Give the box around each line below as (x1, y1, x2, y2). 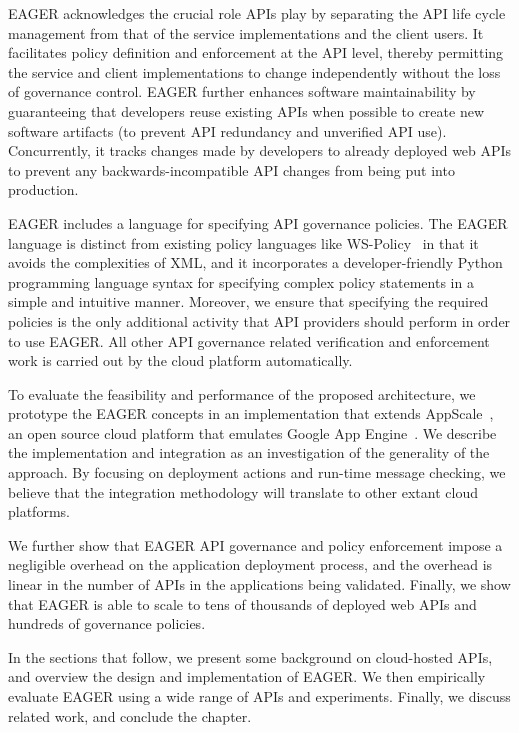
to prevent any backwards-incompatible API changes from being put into (8, 159, 455, 180)
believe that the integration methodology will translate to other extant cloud (8, 481, 478, 502)
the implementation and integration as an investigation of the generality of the (8, 442, 490, 463)
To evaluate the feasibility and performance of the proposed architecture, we (8, 383, 476, 404)
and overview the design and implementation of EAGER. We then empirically (8, 666, 486, 687)
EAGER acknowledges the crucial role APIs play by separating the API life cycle (8, 3, 506, 23)
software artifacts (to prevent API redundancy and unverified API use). (8, 120, 447, 141)
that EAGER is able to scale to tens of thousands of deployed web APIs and (8, 593, 477, 614)
